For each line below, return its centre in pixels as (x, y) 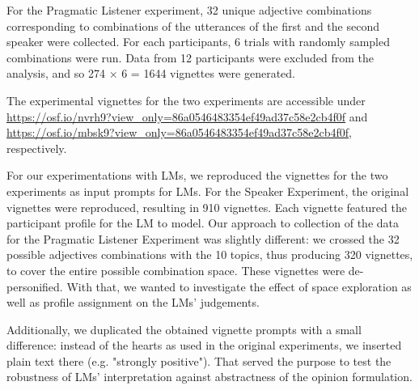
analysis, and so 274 (56, 73)
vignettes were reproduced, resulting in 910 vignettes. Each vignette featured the (207, 207)
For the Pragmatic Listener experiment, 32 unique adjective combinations (189, 10)
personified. (35, 286)
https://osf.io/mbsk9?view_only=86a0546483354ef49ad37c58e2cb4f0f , (179, 132)
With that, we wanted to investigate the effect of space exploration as (239, 286)
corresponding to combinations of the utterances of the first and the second (193, 25)
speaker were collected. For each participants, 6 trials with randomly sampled (198, 42)
